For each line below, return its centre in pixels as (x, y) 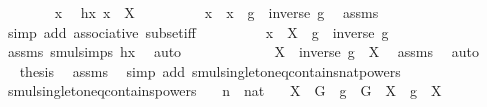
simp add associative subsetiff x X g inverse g (198, 31)
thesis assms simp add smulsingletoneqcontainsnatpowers (210, 70)
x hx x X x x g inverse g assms (216, 12)
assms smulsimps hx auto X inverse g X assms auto (243, 51)
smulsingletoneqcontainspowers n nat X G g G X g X (224, 90)
